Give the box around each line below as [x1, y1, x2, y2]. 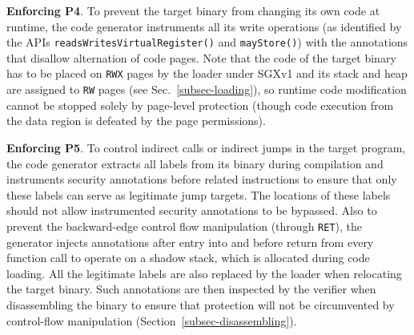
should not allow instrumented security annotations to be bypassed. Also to [6, 202, 377, 219]
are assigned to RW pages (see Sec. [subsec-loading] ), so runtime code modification [6, 81, 407, 98]
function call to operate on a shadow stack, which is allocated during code [6, 249, 370, 266]
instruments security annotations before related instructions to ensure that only [6, 171, 397, 188]
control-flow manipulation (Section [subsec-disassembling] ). [6, 312, 297, 329]
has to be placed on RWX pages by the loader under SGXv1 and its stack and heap [6, 65, 408, 82]
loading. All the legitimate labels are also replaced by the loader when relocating [6, 264, 402, 281]
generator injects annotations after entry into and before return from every [6, 233, 374, 250]
